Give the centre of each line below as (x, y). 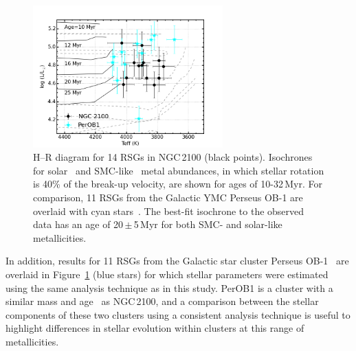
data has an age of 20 (78, 224)
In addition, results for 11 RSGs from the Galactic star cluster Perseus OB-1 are (177, 261)
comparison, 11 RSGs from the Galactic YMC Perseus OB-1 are (168, 197)
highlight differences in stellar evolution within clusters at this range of (155, 328)
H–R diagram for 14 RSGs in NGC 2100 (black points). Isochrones (173, 157)
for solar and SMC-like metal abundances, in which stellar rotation (179, 170)
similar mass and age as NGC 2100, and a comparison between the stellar (162, 301)
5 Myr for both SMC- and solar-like (208, 224)
